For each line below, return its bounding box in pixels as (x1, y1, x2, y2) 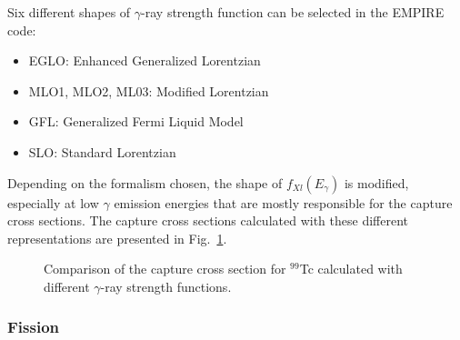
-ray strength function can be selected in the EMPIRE (141, 3, 445, 21)
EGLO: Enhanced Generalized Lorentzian (28, 51, 261, 70)
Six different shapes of (7, 3, 131, 21)
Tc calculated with (299, 259, 403, 278)
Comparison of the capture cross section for (44, 259, 286, 278)
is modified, (344, 173, 409, 192)
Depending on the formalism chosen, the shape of (7, 173, 283, 192)
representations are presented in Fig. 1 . (7, 228, 227, 247)
